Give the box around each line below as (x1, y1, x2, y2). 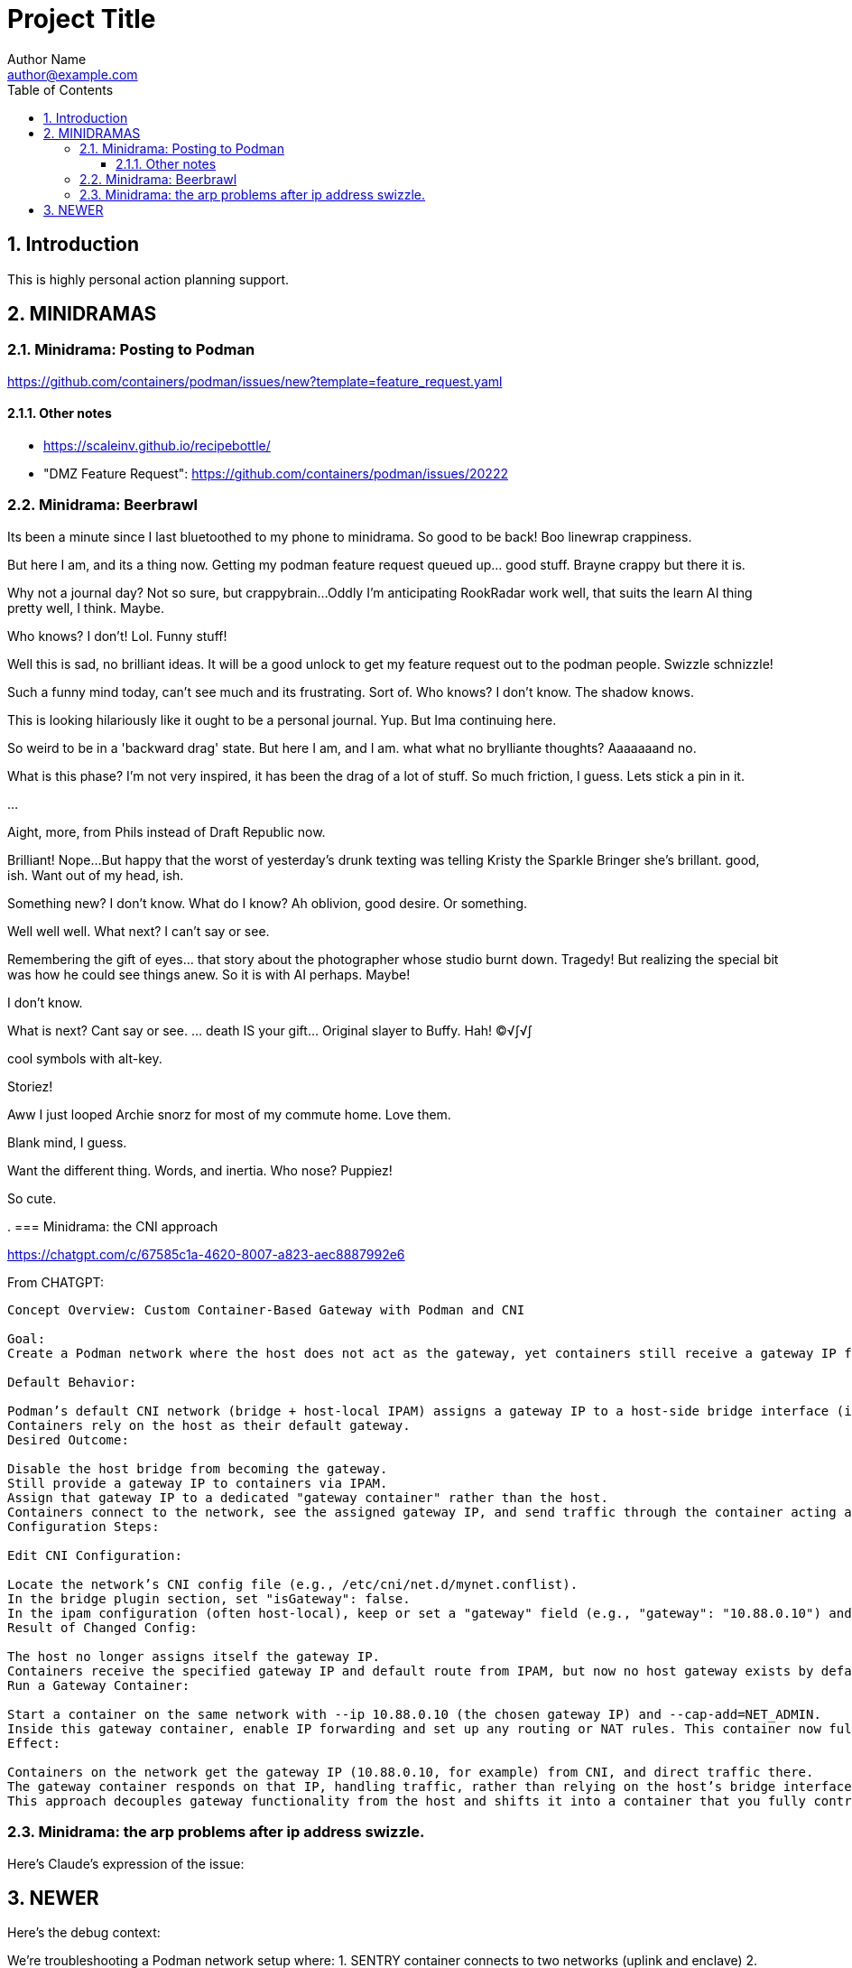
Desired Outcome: (7, 1432, 129, 1447)
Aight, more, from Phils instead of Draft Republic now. (7, 823, 326, 840)
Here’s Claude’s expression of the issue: (7, 1855, 245, 1871)
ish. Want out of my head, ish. (7, 867, 184, 883)
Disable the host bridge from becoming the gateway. (7, 1461, 388, 1476)
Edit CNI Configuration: (7, 1547, 182, 1563)
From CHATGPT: (7, 1274, 105, 1290)
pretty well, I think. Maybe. (7, 599, 165, 616)
